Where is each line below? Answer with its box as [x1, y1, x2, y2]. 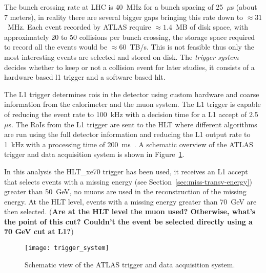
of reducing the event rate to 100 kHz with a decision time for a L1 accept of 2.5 [4, 108, 258, 119]
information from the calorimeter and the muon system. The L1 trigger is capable [4, 99, 261, 109]
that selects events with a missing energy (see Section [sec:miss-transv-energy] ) [4, 176, 252, 187]
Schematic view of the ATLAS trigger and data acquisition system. [25, 259, 235, 269]
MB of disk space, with [175, 21, 249, 32]
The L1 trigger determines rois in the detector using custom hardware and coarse [4, 88, 259, 99]
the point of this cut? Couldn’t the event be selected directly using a [4, 216, 253, 226]
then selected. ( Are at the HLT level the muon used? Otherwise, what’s [4, 206, 256, 217]
